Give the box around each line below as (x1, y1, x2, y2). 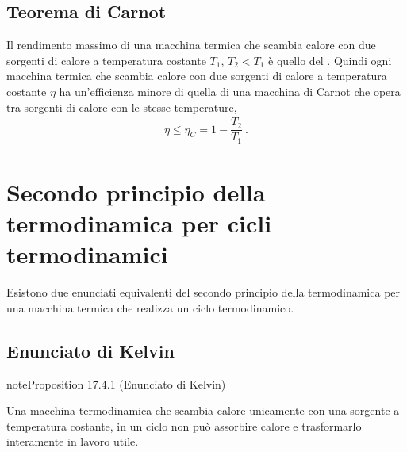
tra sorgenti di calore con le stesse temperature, (6, 98, 237, 115)
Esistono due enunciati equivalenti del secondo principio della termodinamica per (6, 284, 401, 301)
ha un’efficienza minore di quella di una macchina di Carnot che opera (59, 82, 401, 99)
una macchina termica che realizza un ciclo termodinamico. (6, 299, 294, 316)
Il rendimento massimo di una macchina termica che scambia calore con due (6, 36, 376, 53)
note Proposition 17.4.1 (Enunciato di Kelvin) (6, 375, 226, 392)
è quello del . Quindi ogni (268, 52, 392, 68)
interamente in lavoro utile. (6, 433, 139, 450)
